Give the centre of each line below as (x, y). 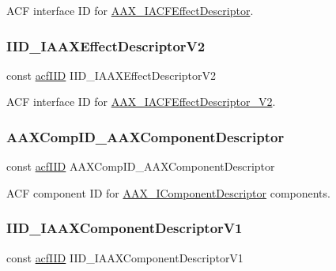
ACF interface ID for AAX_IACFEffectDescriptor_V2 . (141, 102)
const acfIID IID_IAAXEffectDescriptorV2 (111, 75)
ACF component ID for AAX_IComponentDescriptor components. (168, 192)
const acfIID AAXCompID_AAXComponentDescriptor (141, 166)
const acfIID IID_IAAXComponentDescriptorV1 (125, 257)
